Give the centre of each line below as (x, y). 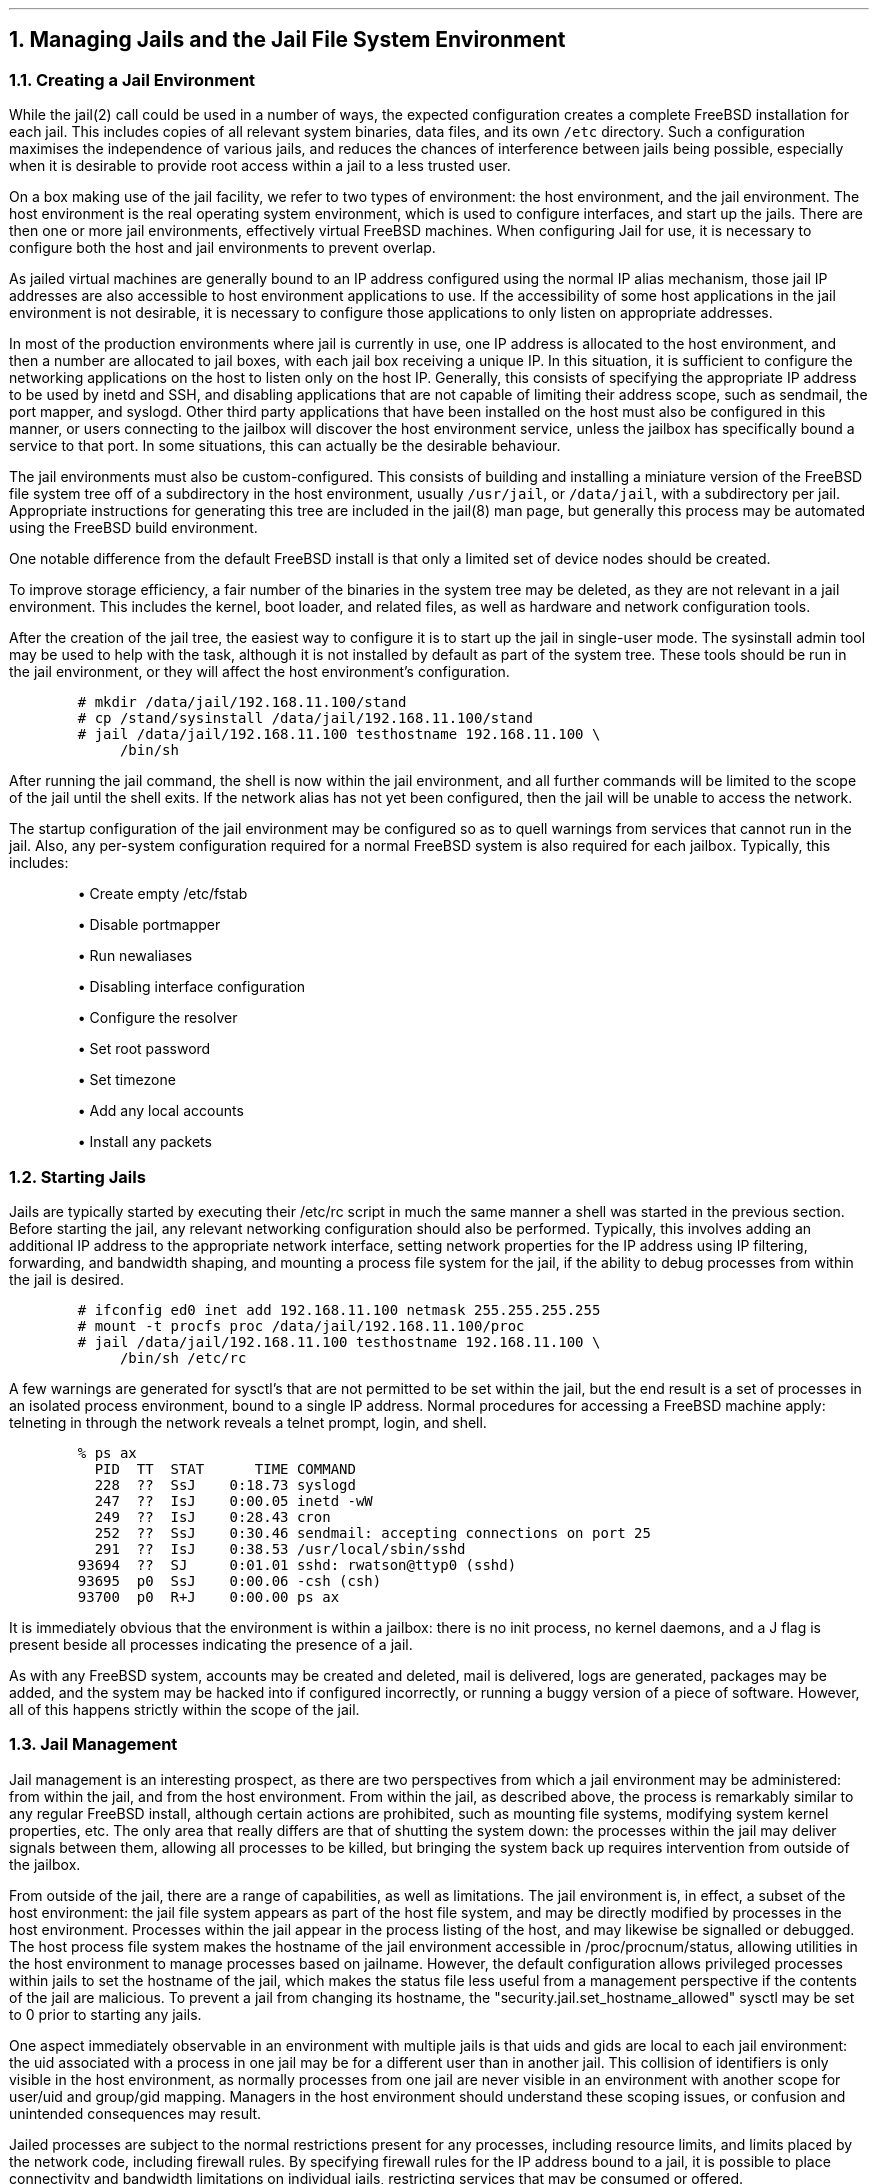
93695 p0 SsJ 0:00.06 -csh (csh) (229, 1580)
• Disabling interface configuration (191, 987)
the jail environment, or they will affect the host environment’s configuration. (259, 672)
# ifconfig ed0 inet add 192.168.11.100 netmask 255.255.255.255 (339, 1309)
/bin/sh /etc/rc (183, 1357)
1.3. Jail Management (93, 1744)
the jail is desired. (66, 1279)
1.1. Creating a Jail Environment (132, 79)
